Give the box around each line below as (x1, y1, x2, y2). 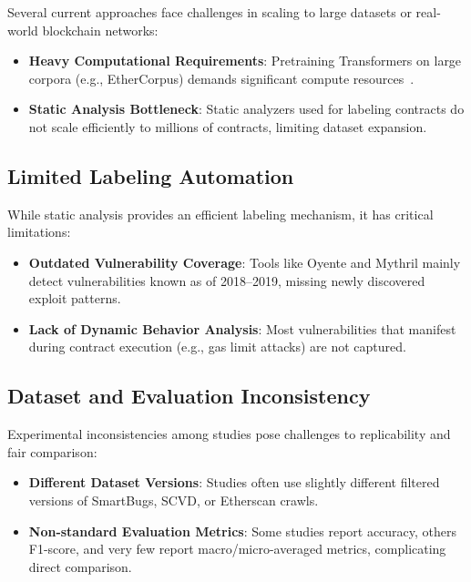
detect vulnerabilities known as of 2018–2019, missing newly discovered (28, 271, 425, 290)
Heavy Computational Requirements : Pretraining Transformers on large (28, 51, 462, 70)
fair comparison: (7, 442, 97, 461)
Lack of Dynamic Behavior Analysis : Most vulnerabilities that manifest (28, 319, 456, 338)
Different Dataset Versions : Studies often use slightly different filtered (28, 473, 440, 492)
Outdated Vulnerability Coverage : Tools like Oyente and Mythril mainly (28, 252, 461, 271)
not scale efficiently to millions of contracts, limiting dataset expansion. (28, 117, 427, 136)
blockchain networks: (42, 20, 159, 39)
